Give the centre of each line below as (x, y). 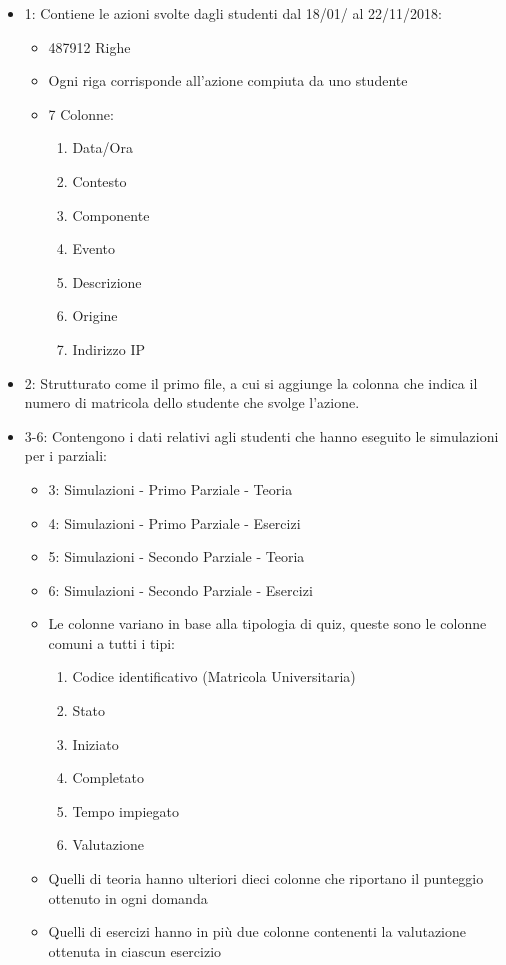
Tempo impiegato (125, 810)
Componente (111, 214)
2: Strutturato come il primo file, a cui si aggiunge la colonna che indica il (251, 382)
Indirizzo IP (108, 348)
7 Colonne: (81, 113)
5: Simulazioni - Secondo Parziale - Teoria (176, 556)
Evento (93, 248)
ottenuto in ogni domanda (128, 897)
